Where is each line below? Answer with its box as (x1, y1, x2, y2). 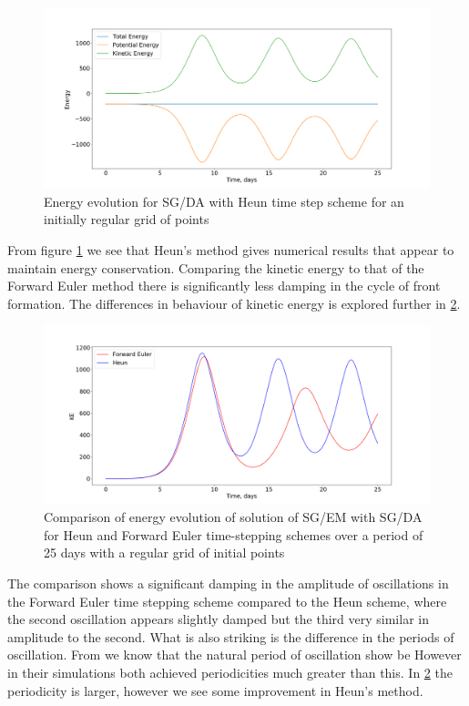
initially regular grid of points (44, 210, 209, 229)
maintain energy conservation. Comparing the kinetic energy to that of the (7, 258, 424, 277)
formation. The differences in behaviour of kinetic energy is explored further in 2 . (7, 293, 461, 312)
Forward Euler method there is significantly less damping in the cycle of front (7, 276, 441, 295)
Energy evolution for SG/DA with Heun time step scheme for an (44, 191, 404, 210)
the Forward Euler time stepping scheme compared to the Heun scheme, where (7, 591, 447, 610)
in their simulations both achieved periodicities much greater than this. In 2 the (7, 662, 453, 681)
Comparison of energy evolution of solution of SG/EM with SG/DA (44, 507, 423, 527)
